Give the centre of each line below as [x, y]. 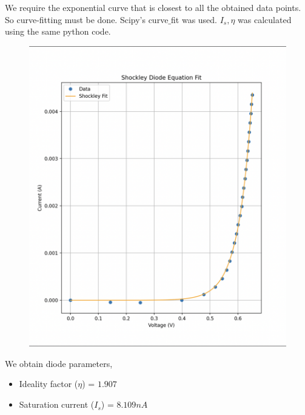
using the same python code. [58, 31]
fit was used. [194, 19]
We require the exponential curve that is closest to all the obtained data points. [153, 7]
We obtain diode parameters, [59, 363]
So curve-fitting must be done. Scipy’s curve [87, 19]
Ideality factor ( [49, 384]
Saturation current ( [57, 404]
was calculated [265, 19]
